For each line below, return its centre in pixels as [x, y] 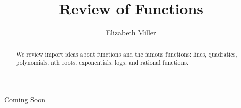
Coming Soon [25, 99]
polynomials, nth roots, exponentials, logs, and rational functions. [102, 62]
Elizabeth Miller [131, 33]
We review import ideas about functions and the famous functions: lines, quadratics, [127, 54]
